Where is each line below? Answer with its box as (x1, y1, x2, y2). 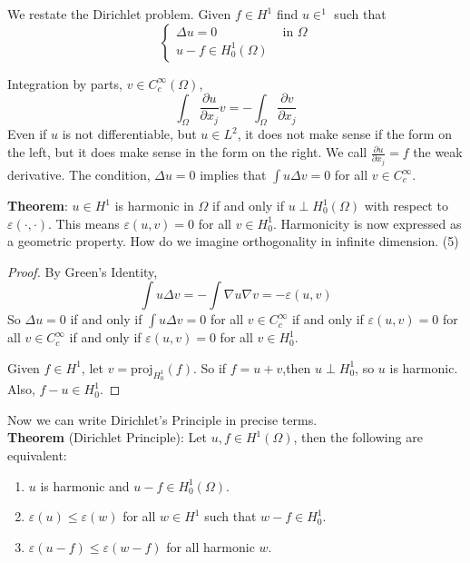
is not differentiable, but (62, 124, 197, 143)
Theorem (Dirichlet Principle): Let (7, 428, 208, 447)
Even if (7, 124, 47, 143)
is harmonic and (40, 476, 130, 495)
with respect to (364, 196, 448, 214)
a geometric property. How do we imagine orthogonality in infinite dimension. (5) (7, 232, 459, 251)
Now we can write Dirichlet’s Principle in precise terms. (7, 410, 318, 429)
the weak (413, 143, 463, 162)
